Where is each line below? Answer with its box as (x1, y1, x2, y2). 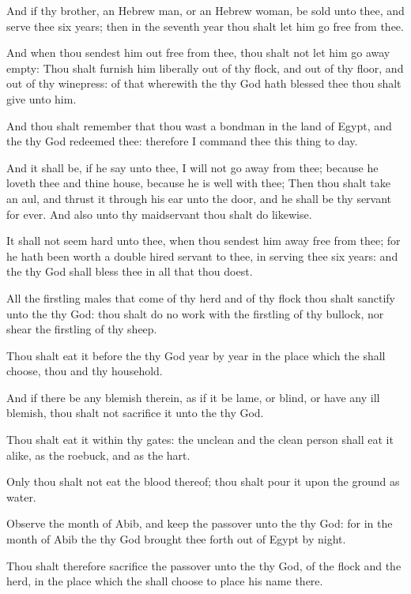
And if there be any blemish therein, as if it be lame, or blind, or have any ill (6, 389, 380, 405)
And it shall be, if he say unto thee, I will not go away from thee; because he (6, 159, 379, 175)
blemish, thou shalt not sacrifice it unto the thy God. (6, 404, 264, 421)
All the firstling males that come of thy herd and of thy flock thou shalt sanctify (6, 289, 395, 306)
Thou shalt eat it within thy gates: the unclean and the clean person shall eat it (6, 431, 394, 448)
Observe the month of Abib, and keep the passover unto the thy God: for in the (6, 515, 393, 532)
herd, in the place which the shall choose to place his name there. (6, 573, 323, 589)
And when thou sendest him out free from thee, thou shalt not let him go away (6, 44, 390, 61)
